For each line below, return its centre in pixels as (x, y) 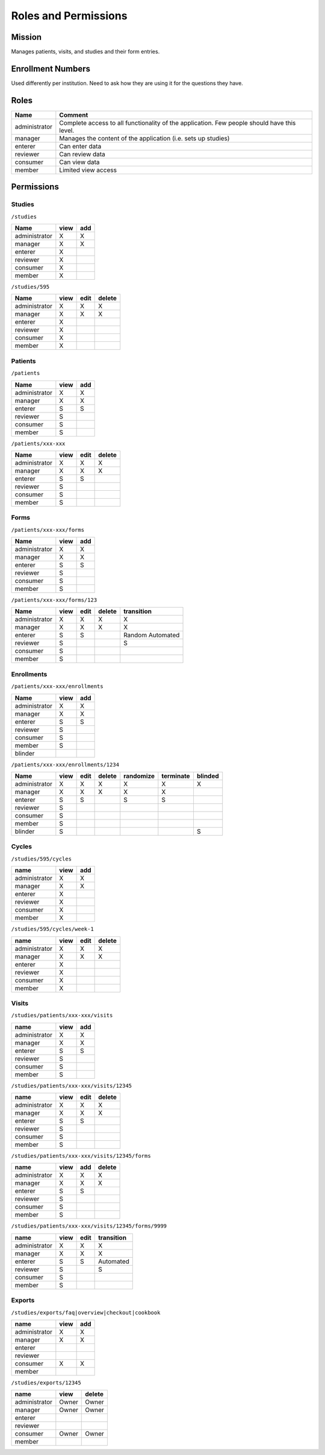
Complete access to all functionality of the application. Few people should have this (178, 122)
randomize (139, 776)
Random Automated (152, 635)
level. (67, 130)
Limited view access (88, 170)
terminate (176, 776)
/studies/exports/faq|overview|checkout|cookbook (86, 1312)
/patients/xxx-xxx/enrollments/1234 (65, 765)
